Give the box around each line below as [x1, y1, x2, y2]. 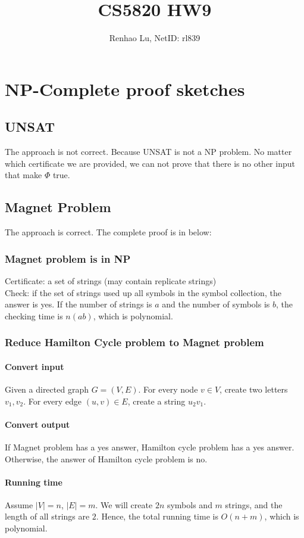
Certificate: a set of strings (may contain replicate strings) [5, 274, 217, 287]
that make [5, 169, 42, 181]
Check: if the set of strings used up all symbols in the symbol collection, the [5, 286, 281, 298]
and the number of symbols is [162, 298, 270, 310]
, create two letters [220, 382, 288, 395]
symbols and [167, 498, 212, 511]
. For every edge [23, 394, 82, 407]
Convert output [5, 418, 70, 430]
